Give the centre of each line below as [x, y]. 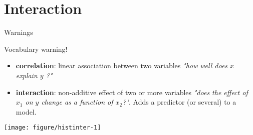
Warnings [19, 32]
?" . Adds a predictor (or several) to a [179, 102]
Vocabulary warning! [36, 49]
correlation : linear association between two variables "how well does [121, 66]
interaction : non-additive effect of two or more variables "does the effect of [132, 92]
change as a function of [77, 102]
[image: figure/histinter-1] [53, 128]
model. [26, 111]
